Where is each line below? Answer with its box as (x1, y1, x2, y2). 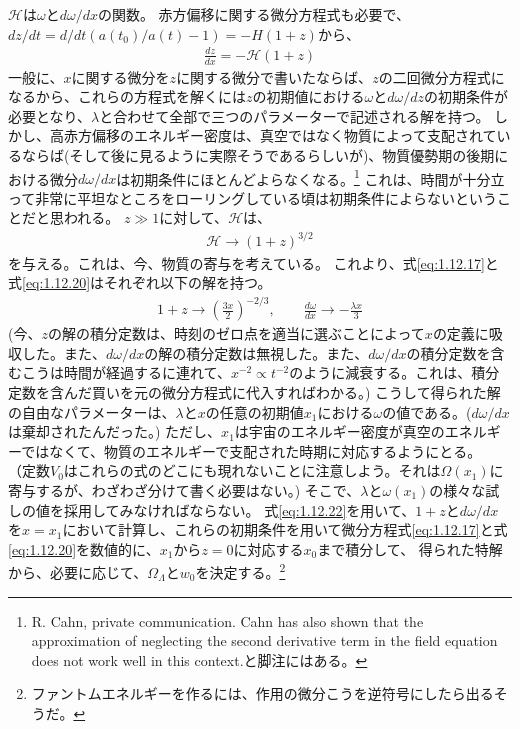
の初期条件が (424, 86, 509, 107)
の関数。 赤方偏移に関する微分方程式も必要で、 (97, 4, 411, 24)
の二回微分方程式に (378, 66, 505, 87)
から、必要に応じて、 (8, 562, 148, 582)
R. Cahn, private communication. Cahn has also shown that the (31, 610, 424, 631)
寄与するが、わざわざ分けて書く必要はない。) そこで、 (8, 479, 361, 500)
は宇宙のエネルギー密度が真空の (234, 421, 445, 442)
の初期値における (252, 86, 365, 107)
